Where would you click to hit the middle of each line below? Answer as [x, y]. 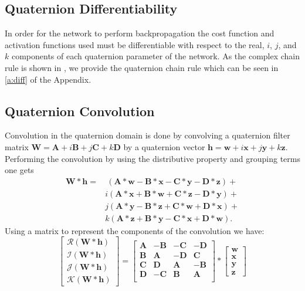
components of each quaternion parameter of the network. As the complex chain [156, 56]
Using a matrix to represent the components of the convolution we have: [135, 230]
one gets [19, 170]
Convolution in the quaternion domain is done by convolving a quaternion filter [148, 135]
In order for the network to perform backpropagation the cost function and [140, 33]
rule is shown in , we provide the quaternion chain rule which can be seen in [142, 67]
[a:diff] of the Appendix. [48, 79]
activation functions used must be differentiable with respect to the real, [135, 44]
